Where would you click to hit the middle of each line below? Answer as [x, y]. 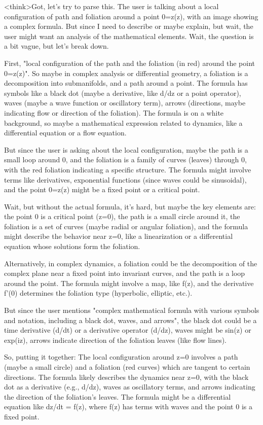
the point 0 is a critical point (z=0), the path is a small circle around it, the [122, 216]
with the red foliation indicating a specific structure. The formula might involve [128, 169]
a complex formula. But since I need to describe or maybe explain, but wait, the [129, 26]
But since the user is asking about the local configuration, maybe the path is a [126, 149]
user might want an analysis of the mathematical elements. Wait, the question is [129, 36]
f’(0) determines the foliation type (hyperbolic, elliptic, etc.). [98, 293]
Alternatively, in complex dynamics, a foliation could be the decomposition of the [131, 263]
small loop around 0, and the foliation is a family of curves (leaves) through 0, [125, 160]
